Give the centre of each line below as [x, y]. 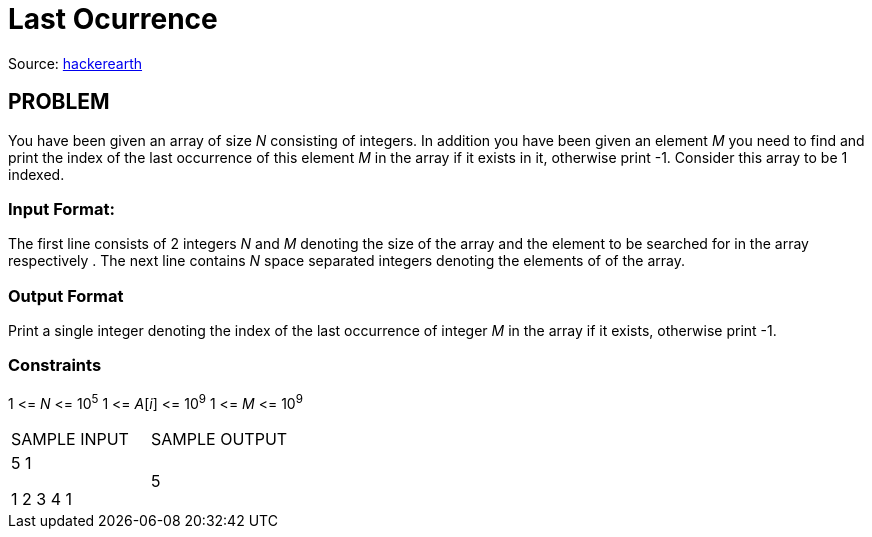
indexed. [36, 174]
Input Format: [61, 208]
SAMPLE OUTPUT [219, 438]
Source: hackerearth [75, 63]
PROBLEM [59, 102]
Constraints [55, 365]
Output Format [66, 295]
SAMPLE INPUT [70, 438]
